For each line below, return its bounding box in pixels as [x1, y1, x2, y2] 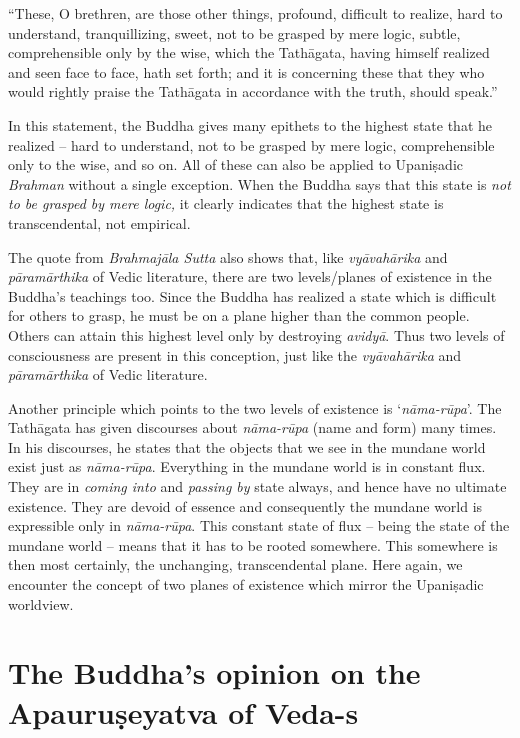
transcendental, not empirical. [8, 212, 191, 233]
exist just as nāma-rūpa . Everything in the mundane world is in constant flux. [8, 456, 486, 477]
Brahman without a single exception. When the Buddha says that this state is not [8, 173, 511, 194]
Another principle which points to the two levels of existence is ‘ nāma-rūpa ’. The [8, 397, 502, 418]
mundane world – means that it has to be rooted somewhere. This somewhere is [8, 534, 498, 555]
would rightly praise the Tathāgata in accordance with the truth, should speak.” [8, 81, 498, 102]
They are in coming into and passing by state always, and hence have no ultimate [8, 476, 507, 497]
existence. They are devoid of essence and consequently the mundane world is [8, 495, 483, 516]
